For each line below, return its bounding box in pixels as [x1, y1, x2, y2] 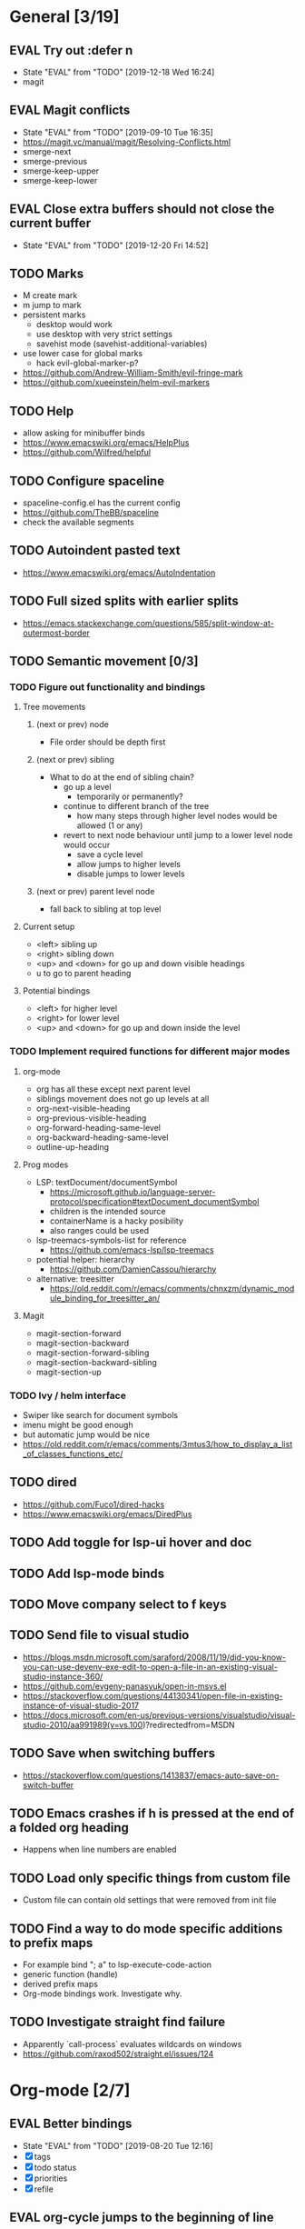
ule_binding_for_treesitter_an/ [49, 1293, 161, 1304]
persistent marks [22, 309, 86, 320]
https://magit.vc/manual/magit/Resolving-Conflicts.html [22, 136, 231, 147]
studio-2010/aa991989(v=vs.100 [22, 1719, 143, 1730]
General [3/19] [9, 6, 120, 27]
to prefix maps [9, 1934, 93, 1951]
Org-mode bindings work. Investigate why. [22, 1988, 182, 1999]
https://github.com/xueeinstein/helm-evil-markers [22, 377, 211, 388]
